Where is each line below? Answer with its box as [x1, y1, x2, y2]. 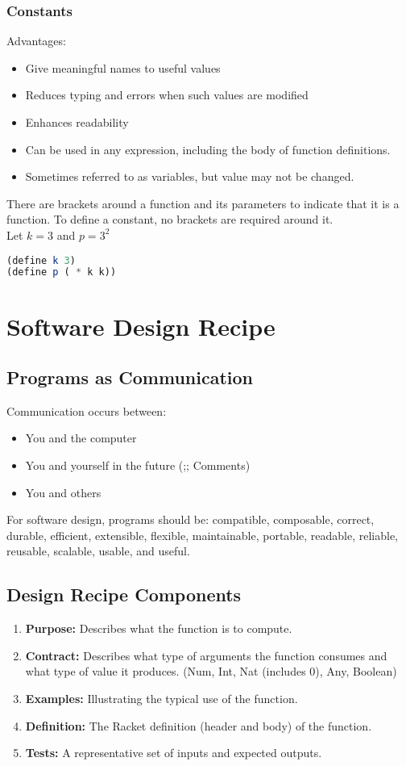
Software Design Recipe [6, 309, 275, 342]
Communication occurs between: [6, 402, 167, 419]
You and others [25, 483, 101, 500]
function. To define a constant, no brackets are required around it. [6, 211, 333, 228]
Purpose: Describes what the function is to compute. [25, 620, 292, 637]
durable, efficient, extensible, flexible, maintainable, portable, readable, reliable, [6, 526, 399, 543]
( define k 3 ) [6, 254, 76, 266]
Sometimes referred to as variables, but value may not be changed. [25, 168, 354, 185]
